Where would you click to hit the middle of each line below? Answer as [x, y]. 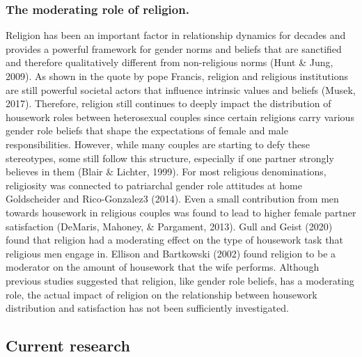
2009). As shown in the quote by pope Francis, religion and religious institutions [177, 76]
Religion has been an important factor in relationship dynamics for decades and [176, 35]
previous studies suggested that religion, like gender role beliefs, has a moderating [180, 280]
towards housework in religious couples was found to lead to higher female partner [181, 212]
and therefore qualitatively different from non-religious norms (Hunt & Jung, [170, 62]
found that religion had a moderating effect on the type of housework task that [174, 240]
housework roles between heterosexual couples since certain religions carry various [180, 117]
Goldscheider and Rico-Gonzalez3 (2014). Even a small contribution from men [172, 199]
